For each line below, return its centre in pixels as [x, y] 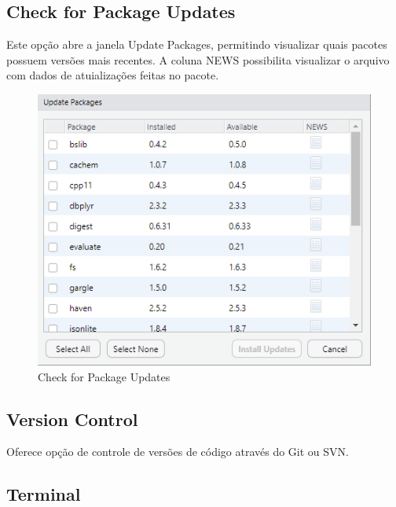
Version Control [72, 419]
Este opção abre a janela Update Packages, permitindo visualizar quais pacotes [197, 44]
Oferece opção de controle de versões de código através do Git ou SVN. [178, 452]
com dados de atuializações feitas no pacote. [113, 75]
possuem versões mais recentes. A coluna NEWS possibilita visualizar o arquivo [198, 59]
